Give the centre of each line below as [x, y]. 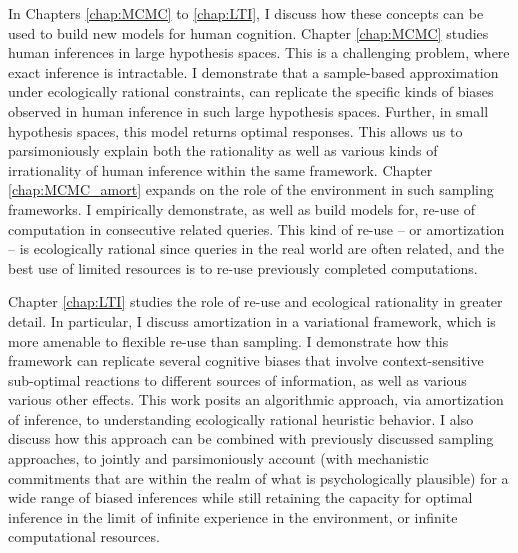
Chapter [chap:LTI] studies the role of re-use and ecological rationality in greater [255, 301]
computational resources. [84, 536]
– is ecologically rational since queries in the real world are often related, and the [256, 248]
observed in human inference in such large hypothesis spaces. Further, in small [248, 110]
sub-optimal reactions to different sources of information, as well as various [237, 379]
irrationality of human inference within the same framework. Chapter [220, 169]
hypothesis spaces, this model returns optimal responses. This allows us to [235, 130]
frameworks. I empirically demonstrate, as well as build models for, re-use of [241, 208]
